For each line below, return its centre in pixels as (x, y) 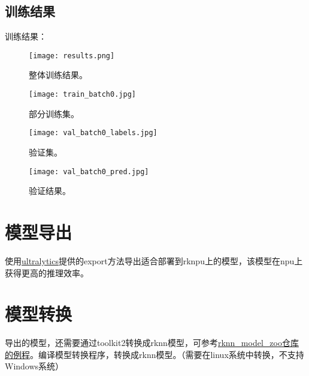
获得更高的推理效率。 (47, 272)
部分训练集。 (54, 113)
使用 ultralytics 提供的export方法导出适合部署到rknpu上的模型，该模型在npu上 (154, 260)
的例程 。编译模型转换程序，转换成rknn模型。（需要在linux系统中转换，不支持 (154, 354)
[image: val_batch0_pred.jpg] (89, 171)
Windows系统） (34, 366)
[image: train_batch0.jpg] (82, 95)
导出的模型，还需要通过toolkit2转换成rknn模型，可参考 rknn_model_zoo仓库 (152, 343)
